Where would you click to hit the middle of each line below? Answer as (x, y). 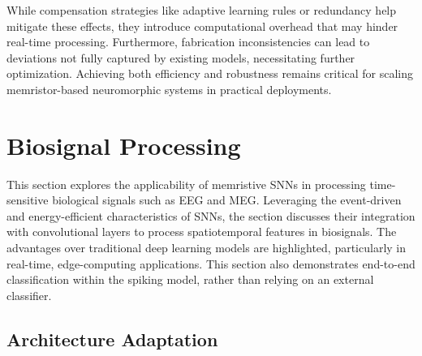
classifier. (29, 295)
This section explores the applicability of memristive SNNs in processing (186, 184)
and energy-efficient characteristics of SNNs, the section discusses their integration (211, 215)
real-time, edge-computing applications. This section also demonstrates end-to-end (211, 263)
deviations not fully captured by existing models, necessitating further (181, 57)
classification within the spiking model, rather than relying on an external (190, 279)
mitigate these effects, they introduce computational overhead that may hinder (202, 26)
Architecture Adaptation (112, 339)
